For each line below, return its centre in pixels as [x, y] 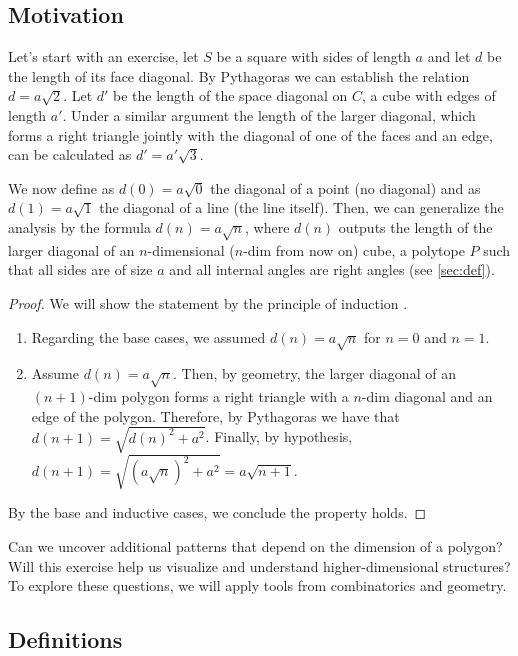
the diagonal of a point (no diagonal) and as [345, 187]
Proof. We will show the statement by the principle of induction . [208, 302]
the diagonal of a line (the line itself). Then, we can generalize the [301, 207]
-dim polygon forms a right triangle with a [218, 396]
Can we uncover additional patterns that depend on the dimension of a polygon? [255, 545]
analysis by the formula [79, 226]
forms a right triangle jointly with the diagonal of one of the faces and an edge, [250, 134]
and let [449, 56]
